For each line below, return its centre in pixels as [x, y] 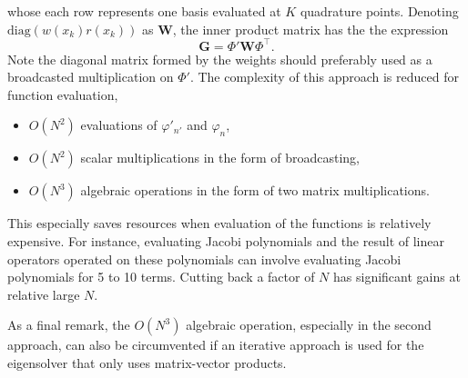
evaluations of [119, 125]
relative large [44, 294]
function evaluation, [63, 94]
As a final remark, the [69, 325]
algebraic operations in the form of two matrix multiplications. [255, 190]
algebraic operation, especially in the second [309, 325]
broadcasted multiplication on [91, 77]
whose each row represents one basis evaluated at [144, 11]
